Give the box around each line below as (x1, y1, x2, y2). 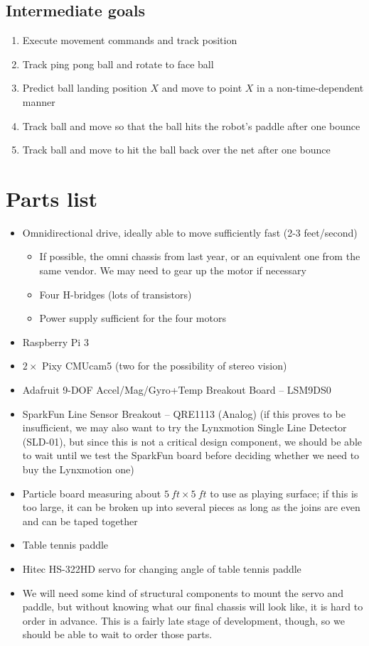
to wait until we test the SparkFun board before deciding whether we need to (22, 448, 360, 463)
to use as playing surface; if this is (210, 485, 358, 500)
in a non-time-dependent (257, 80, 364, 95)
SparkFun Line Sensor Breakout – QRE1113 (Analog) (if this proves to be (22, 406, 346, 421)
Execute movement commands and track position (22, 33, 237, 48)
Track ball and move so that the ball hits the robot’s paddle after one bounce (22, 118, 360, 133)
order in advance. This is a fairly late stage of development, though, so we (22, 613, 345, 628)
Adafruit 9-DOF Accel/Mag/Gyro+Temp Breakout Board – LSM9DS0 (22, 382, 331, 397)
